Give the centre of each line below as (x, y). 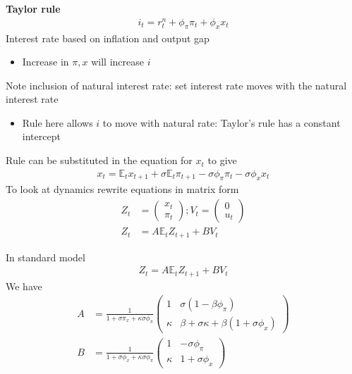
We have (24, 286)
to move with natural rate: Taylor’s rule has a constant (221, 122)
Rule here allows (57, 122)
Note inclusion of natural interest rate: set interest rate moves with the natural (176, 85)
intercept (41, 136)
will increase (117, 62)
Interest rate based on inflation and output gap (108, 38)
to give (222, 160)
